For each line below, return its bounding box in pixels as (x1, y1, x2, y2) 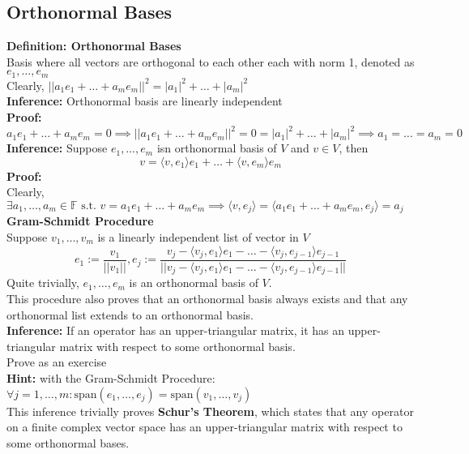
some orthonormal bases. (6, 434, 130, 451)
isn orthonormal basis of (156, 139, 277, 156)
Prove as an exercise (6, 353, 107, 370)
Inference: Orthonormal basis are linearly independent (6, 92, 283, 109)
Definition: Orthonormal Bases (6, 37, 181, 54)
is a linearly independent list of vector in (97, 228, 299, 245)
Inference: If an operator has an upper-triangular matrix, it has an (6, 322, 345, 339)
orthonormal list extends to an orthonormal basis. (6, 306, 254, 323)
